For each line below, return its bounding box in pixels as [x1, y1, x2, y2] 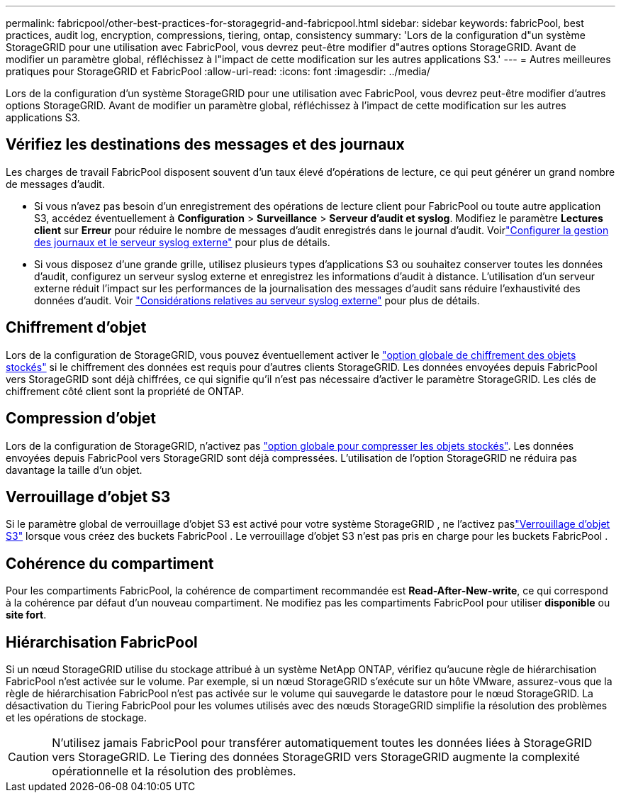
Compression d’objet [6, 409, 156, 428]
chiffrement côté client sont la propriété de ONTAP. [6, 384, 245, 397]
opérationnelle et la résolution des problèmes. [52, 764, 296, 779]
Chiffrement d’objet [6, 318, 147, 337]
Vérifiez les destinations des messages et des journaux [6, 135, 405, 154]
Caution [8, 750, 50, 765]
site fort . [6, 609, 47, 621]
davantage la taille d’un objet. [6, 463, 142, 476]
